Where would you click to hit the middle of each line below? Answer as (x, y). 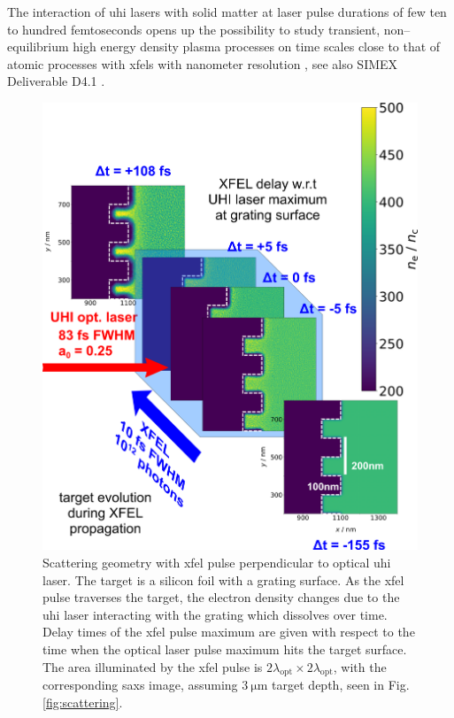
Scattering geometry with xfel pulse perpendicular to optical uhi (217, 562)
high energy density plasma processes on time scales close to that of (257, 46)
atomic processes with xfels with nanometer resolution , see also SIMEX (203, 63)
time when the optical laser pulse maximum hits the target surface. (225, 649)
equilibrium (38, 46)
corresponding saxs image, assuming (140, 685)
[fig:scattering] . (83, 702)
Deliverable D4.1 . (56, 81)
